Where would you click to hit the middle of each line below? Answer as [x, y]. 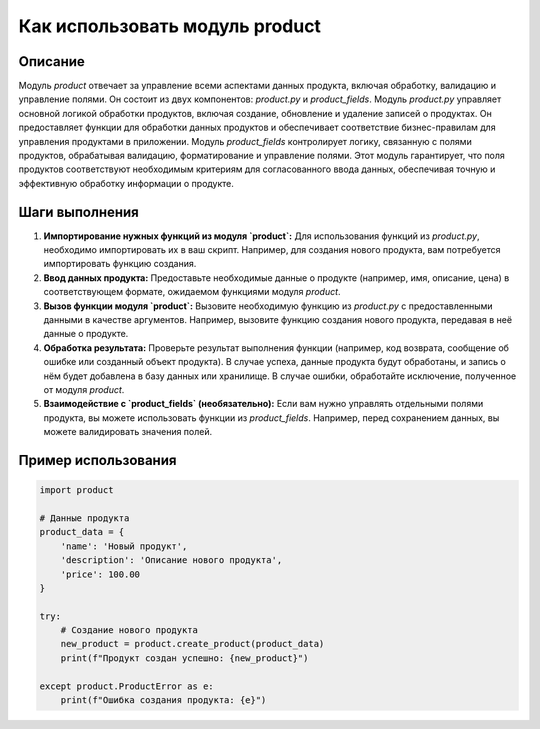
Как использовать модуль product [170, 26]
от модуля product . [84, 389]
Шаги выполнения [78, 211]
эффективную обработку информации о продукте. [126, 183]
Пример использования [97, 460]
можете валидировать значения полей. [128, 432]
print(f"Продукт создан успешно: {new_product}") [184, 658]
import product [76, 490]
